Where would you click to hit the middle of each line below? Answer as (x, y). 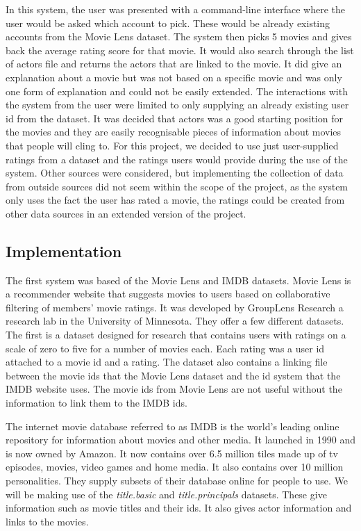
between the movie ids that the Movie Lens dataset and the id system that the (173, 375)
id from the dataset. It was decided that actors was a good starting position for (174, 118)
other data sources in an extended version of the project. (126, 213)
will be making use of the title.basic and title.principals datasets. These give (166, 494)
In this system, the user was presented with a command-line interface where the (175, 9)
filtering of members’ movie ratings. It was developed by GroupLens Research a (175, 307)
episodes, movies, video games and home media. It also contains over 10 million (175, 467)
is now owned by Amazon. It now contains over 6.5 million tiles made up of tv (172, 453)
